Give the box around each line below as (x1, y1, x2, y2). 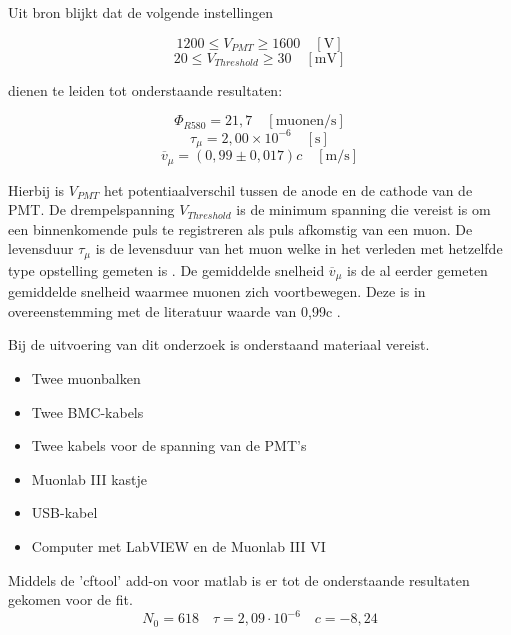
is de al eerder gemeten (347, 259, 488, 280)
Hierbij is (8, 179, 65, 200)
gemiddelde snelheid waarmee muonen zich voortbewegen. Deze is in (8, 281, 426, 302)
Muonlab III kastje (31, 468, 148, 489)
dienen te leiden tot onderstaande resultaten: (8, 79, 283, 100)
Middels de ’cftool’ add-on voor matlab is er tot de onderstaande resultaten (8, 569, 470, 590)
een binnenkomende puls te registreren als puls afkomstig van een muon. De (8, 218, 473, 239)
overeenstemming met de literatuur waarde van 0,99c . (8, 300, 341, 321)
